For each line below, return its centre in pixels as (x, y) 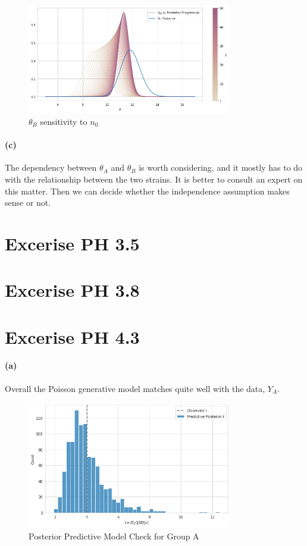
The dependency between (51, 167)
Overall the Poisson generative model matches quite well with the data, (135, 388)
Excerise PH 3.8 (72, 290)
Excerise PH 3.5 (72, 243)
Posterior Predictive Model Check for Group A (114, 536)
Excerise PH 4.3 (72, 336)
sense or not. (28, 203)
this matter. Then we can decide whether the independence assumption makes (147, 191)
